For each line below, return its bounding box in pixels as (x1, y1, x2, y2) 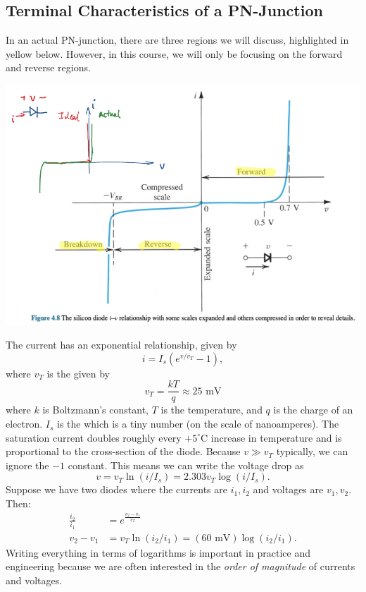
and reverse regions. (6, 60, 91, 75)
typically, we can (276, 444, 348, 459)
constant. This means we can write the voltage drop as (68, 457, 304, 472)
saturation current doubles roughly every (6, 430, 182, 445)
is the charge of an (273, 402, 353, 417)
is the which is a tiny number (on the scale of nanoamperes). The (57, 416, 339, 431)
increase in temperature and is (210, 430, 342, 445)
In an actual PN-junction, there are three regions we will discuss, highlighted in (6, 32, 349, 47)
